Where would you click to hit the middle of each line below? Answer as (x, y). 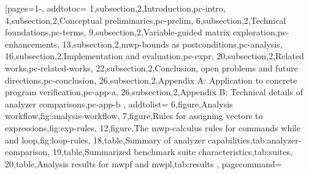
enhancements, (32, 44)
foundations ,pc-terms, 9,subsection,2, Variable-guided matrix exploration (140, 32)
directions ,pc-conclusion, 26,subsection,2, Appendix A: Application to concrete (151, 80)
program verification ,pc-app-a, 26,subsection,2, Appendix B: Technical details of (154, 92)
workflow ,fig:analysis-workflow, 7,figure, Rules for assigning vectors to (134, 116)
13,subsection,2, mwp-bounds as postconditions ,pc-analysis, (172, 44)
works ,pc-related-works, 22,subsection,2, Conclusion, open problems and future (151, 67)
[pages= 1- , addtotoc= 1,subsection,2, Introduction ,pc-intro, (115, 8)
